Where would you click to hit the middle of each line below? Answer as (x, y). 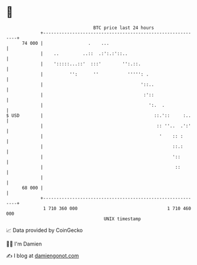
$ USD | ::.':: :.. (99, 115)
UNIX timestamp (122, 219)
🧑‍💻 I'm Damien (24, 244)
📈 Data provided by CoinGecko (45, 230)
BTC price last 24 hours (124, 28)
